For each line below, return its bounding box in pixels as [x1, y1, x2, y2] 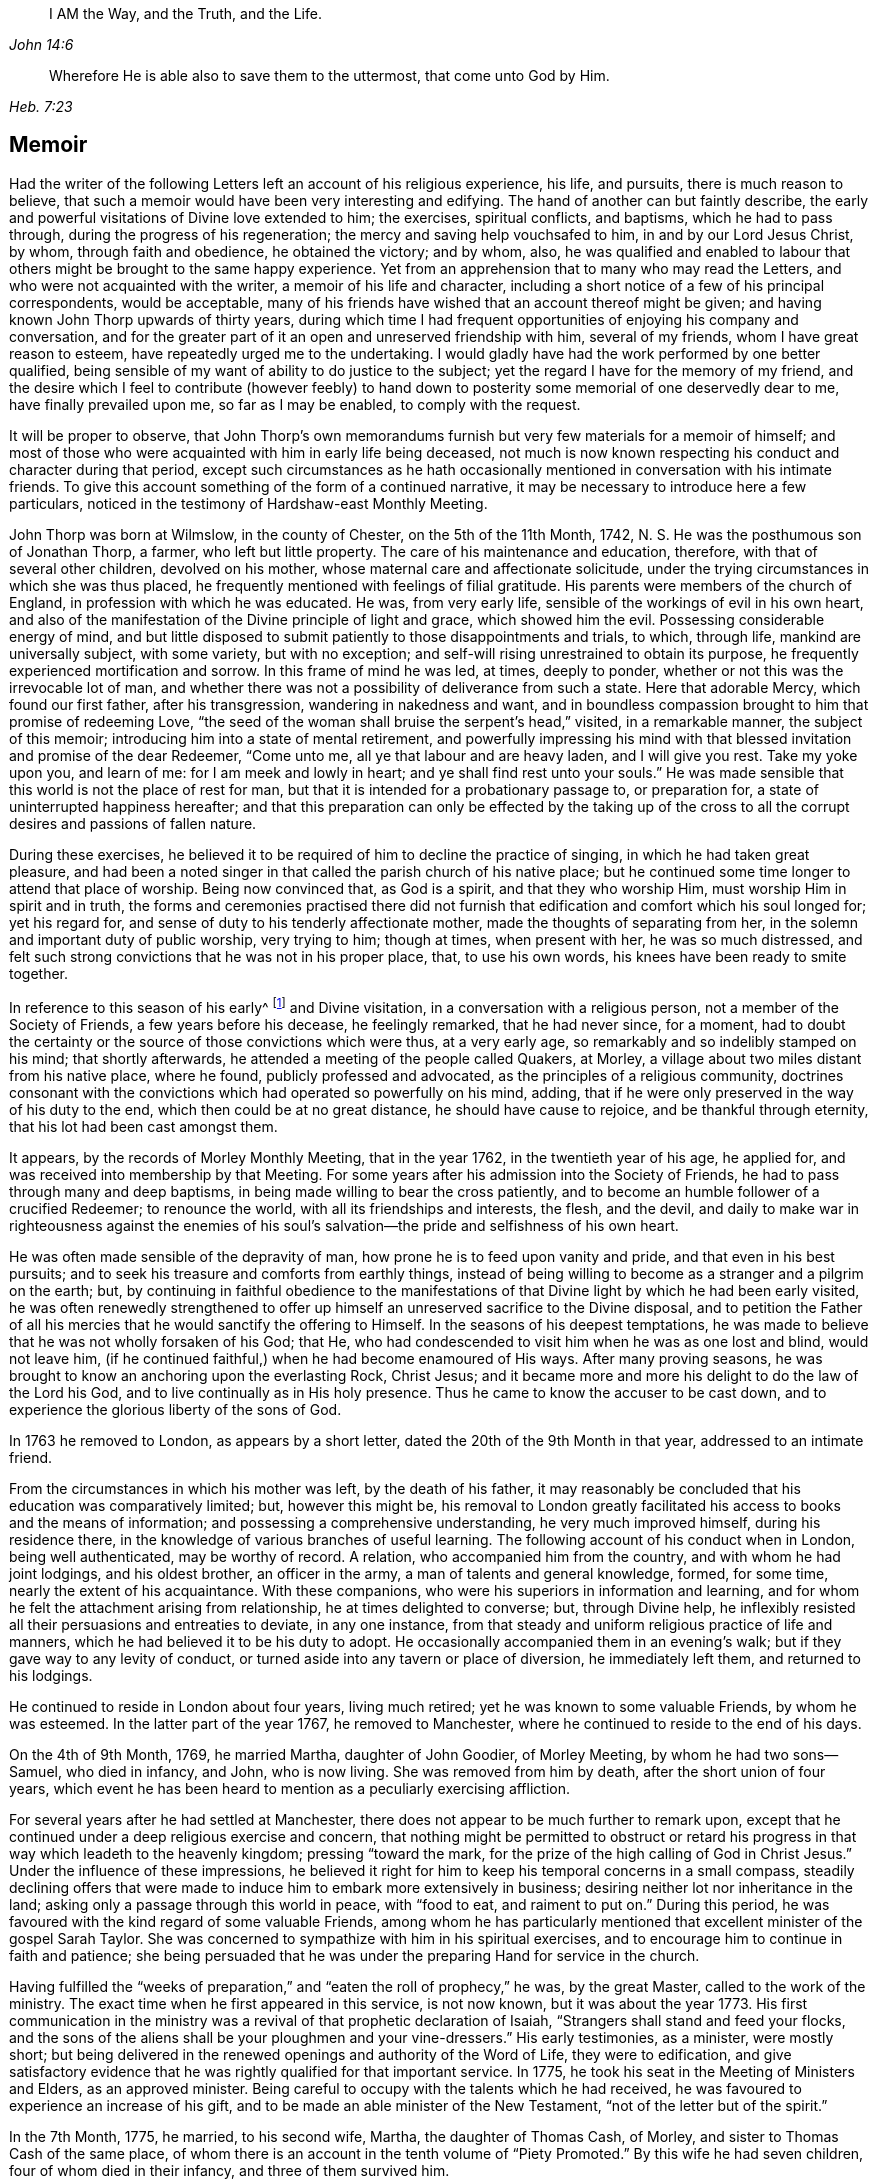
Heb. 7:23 [9, 98, 73, 115]
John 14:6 [9, 36, 74, 53]
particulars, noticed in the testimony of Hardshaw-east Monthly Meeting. [9, 494, 488, 512]
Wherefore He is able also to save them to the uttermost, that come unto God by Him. [49, 67, 610, 84]
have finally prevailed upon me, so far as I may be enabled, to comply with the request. [9, 395, 581, 413]
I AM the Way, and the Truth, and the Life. [49, 5, 322, 22]
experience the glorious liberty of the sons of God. [9, 1400, 342, 1418]
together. [9, 964, 69, 982]
